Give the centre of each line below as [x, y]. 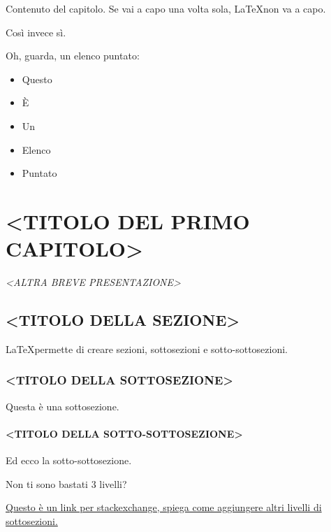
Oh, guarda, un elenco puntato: [73, 56]
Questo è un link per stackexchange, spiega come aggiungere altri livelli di [164, 507]
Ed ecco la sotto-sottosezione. [69, 460]
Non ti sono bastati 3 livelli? [66, 483]
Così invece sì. [36, 32]
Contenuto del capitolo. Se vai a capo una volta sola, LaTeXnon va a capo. [166, 8]
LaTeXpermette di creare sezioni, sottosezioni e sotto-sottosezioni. [147, 348]
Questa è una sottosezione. [62, 406]
